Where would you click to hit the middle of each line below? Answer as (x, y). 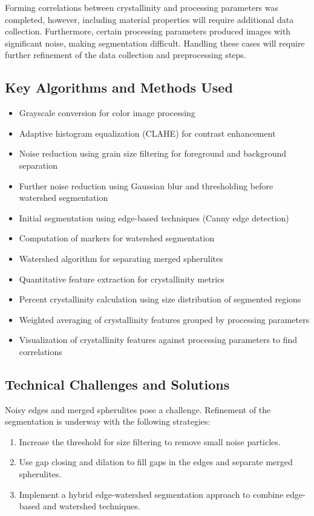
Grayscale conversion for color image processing (107, 113)
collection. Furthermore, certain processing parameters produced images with (148, 31)
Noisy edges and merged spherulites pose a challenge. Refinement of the (138, 409)
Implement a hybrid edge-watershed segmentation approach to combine (151, 494)
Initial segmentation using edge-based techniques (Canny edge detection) (154, 217)
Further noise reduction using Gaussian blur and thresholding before (146, 185)
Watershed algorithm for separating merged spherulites (121, 258)
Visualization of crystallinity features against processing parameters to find (158, 340)
